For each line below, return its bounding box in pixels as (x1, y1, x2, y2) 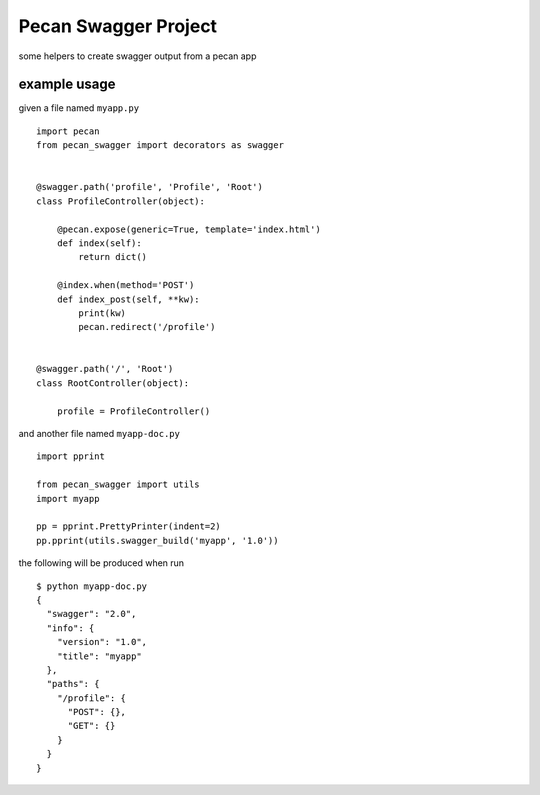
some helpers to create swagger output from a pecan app (18, 50, 257, 62)
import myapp (36, 493, 100, 504)
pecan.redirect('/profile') (78, 321, 216, 333)
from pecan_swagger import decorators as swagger (36, 140, 285, 151)
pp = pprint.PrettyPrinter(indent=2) (36, 521, 222, 532)
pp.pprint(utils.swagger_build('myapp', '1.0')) (36, 535, 279, 546)
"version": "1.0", (56, 636, 148, 648)
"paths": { (46, 678, 100, 690)
